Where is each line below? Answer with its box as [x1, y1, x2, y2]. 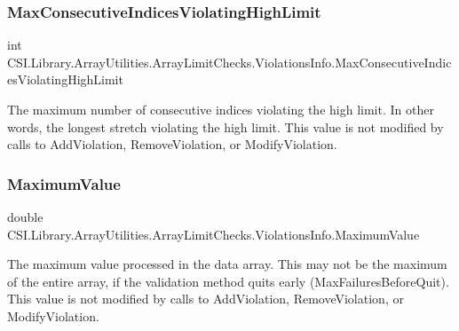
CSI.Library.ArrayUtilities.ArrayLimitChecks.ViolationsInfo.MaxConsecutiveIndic [7, 52, 452, 71]
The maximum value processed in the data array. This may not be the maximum [7, 255, 447, 273]
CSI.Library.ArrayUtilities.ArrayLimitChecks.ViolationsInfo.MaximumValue [7, 225, 420, 243]
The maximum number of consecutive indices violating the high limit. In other [7, 100, 434, 118]
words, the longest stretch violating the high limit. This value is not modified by [7, 117, 444, 136]
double [7, 208, 44, 225]
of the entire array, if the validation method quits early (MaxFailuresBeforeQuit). [7, 272, 449, 290]
